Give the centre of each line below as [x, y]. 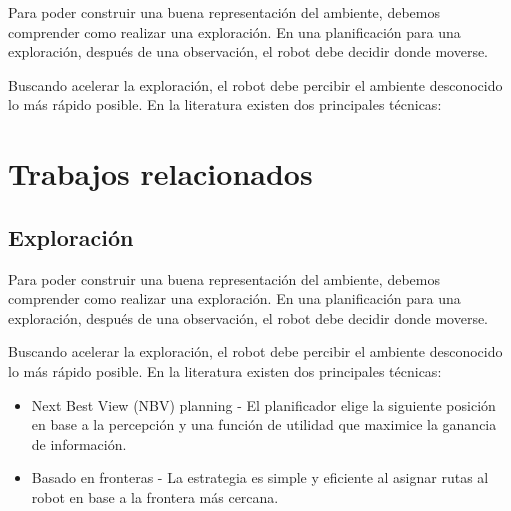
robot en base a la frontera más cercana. [155, 496]
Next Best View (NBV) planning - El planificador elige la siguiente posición [263, 404]
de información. [79, 443]
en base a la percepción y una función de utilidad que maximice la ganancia [264, 424]
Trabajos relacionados [160, 173]
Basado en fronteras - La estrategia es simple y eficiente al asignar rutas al [260, 477]
